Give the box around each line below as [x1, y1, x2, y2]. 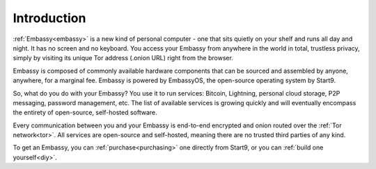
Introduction [13, 10, 86, 26]
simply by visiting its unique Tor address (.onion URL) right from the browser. [13, 54, 233, 62]
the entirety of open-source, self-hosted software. [13, 108, 157, 117]
